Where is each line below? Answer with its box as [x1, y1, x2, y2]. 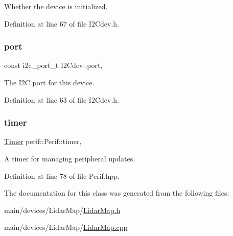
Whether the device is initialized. [4, 1, 108, 11]
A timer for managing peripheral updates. [4, 153, 135, 163]
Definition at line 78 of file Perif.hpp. [4, 170, 120, 181]
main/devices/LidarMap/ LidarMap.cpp [4, 222, 128, 232]
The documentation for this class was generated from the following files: [4, 187, 229, 198]
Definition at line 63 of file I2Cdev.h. [4, 94, 119, 105]
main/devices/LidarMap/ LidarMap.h [4, 204, 121, 215]
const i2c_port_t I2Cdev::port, [4, 60, 103, 70]
